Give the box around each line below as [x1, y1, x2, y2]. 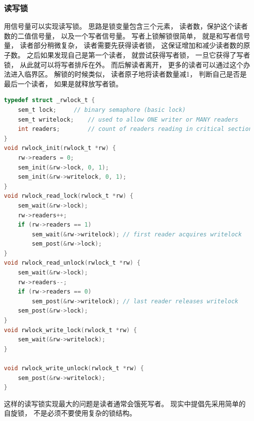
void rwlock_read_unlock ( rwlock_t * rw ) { [4, 259, 141, 267]
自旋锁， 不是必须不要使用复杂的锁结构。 [4, 408, 136, 418]
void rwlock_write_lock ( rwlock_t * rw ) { [4, 326, 137, 334]
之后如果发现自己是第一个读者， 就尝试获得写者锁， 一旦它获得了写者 [26, 50, 250, 60]
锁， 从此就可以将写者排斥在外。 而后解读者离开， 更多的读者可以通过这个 [4, 59, 243, 69]
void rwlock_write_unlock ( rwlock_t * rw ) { [4, 365, 144, 372]
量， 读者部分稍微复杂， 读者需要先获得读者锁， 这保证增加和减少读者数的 [4, 40, 243, 50]
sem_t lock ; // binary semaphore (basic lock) [18, 106, 186, 113]
